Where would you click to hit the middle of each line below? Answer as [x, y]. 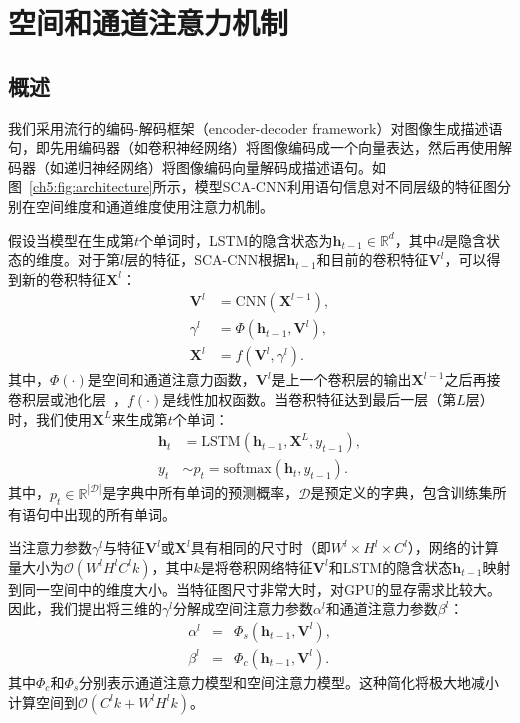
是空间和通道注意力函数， [171, 379]
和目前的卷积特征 [372, 259]
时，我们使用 [50, 418]
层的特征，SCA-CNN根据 [205, 259]
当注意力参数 [50, 547]
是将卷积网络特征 [256, 566]
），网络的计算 [453, 547]
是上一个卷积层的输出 [341, 379]
